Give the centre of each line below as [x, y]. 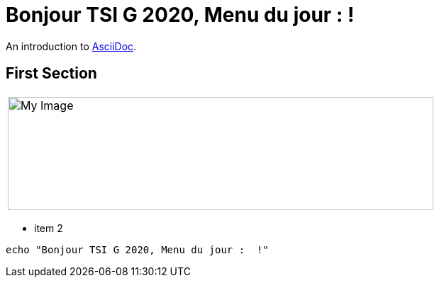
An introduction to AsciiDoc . [71, 46]
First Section [51, 74]
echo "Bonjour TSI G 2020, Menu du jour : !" [137, 249]
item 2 [49, 228]
